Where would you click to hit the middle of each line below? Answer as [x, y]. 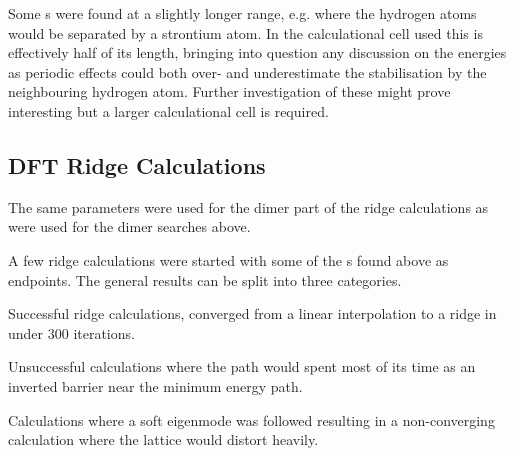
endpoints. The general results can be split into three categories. [205, 279]
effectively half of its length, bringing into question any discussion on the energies [257, 52]
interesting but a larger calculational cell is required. [168, 110]
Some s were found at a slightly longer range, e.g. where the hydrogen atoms [242, 13]
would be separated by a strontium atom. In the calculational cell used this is [245, 32]
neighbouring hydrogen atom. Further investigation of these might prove [229, 91]
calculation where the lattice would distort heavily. [163, 439]
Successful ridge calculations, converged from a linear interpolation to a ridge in [252, 313]
